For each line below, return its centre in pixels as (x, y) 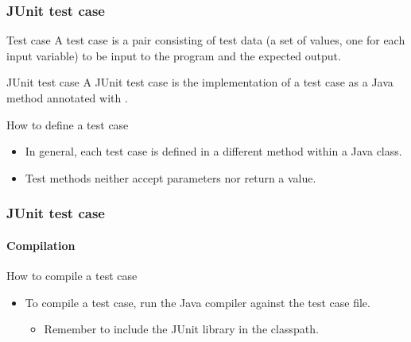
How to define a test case (68, 124)
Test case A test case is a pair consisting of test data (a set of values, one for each (206, 40)
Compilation (41, 245)
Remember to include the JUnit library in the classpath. (181, 329)
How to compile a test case (72, 276)
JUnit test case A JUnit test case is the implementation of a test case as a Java (200, 82)
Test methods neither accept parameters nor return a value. (171, 177)
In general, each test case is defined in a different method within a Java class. (213, 151)
